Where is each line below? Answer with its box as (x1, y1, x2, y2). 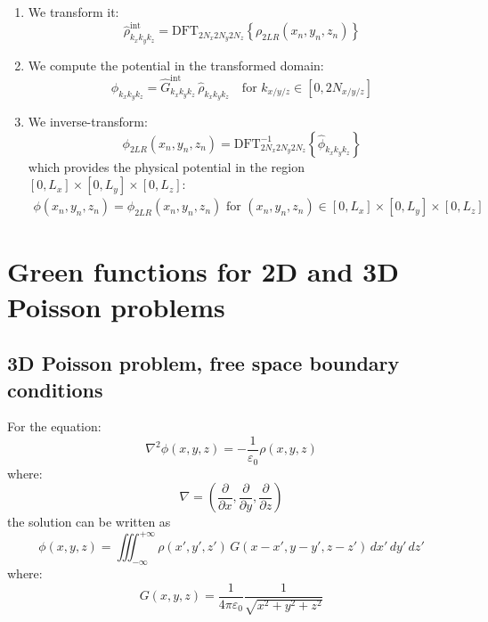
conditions (7, 375, 103, 403)
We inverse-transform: (28, 112, 148, 131)
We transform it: (28, 3, 119, 20)
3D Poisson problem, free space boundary (7, 349, 400, 377)
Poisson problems (7, 288, 225, 324)
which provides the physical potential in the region (28, 157, 305, 176)
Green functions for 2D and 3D (7, 253, 399, 290)
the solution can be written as (7, 512, 171, 531)
